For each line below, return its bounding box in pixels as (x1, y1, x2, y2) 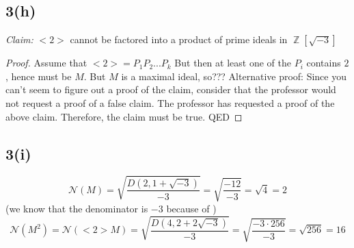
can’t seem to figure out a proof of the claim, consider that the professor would (5, 82, 336, 97)
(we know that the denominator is (5, 201, 148, 215)
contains (306, 55, 341, 70)
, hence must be (5, 69, 72, 83)
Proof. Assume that (5, 55, 87, 70)
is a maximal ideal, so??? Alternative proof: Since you (121, 69, 346, 83)
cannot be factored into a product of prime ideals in (70, 32, 288, 47)
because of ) (166, 201, 217, 215)
